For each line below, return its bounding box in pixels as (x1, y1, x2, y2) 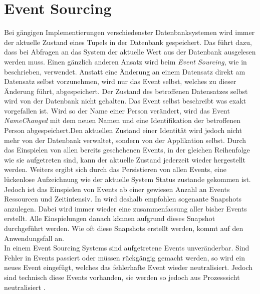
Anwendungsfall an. (4, 232, 64, 243)
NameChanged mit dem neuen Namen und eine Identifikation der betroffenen (4, 115, 241, 125)
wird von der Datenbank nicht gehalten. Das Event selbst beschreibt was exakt (4, 95, 246, 106)
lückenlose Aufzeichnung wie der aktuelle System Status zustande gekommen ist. (4, 174, 251, 184)
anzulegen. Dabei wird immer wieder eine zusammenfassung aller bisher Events (4, 203, 247, 213)
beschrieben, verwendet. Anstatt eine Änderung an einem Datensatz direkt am (4, 66, 245, 76)
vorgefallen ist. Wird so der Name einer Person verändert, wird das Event (4, 105, 230, 115)
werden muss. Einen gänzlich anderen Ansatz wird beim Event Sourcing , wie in (4, 56, 247, 66)
